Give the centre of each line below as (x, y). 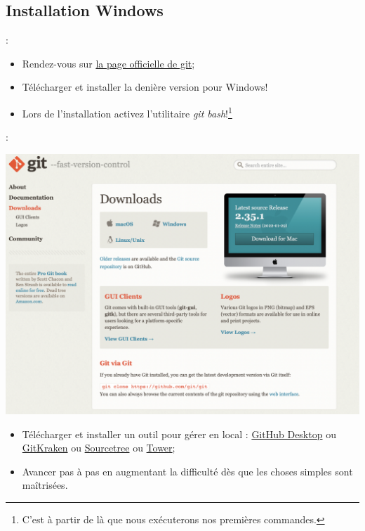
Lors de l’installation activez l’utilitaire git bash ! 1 (127, 112)
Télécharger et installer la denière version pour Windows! (145, 87)
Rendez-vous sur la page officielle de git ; (108, 63)
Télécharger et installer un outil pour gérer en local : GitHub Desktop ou (179, 434)
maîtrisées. (45, 485)
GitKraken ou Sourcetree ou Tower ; (99, 448)
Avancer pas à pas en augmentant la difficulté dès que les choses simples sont (187, 471)
